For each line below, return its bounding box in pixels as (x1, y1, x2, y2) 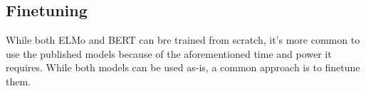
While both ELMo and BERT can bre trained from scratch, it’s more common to (6, 32, 360, 47)
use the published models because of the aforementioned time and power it (6, 46, 332, 61)
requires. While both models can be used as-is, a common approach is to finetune (6, 60, 360, 75)
